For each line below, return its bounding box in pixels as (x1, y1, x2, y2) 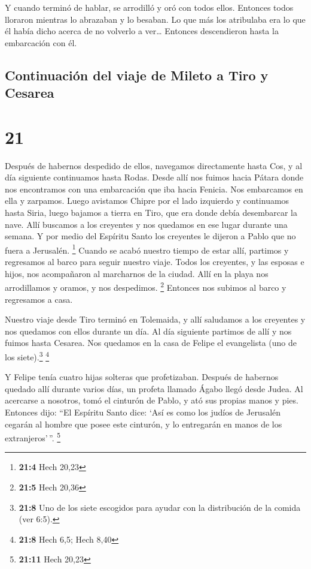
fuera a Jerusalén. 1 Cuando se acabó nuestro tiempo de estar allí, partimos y (5, 242, 289, 256)
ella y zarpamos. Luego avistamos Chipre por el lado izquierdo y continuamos (5, 194, 289, 207)
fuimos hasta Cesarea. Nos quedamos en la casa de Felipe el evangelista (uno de (5, 336, 297, 349)
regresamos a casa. (5, 293, 73, 305)
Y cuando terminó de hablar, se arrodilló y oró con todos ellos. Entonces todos (5, 1, 294, 13)
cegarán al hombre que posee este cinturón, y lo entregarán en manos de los (5, 417, 282, 430)
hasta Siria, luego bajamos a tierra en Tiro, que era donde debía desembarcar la (5, 206, 297, 219)
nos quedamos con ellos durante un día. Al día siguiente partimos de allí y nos (5, 324, 292, 337)
